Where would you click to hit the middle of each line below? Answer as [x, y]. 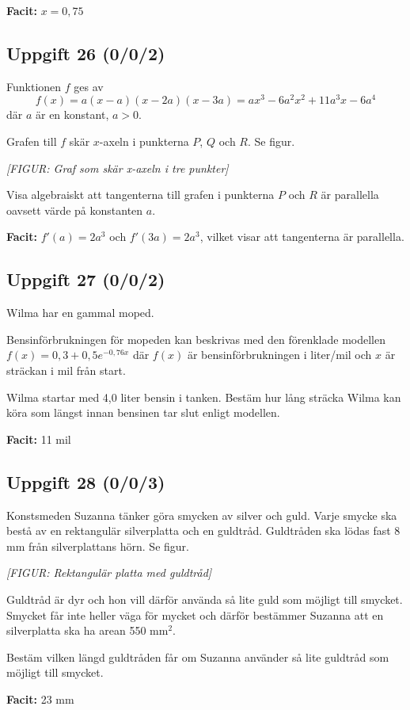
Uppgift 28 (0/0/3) [86, 481]
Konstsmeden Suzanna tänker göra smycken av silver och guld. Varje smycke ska [202, 515]
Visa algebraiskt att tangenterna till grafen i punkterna [140, 195]
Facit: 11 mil [39, 439]
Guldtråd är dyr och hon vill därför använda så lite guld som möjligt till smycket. [205, 599]
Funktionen [34, 86]
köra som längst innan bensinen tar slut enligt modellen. [143, 412]
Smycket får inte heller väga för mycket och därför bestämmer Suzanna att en [195, 615]
